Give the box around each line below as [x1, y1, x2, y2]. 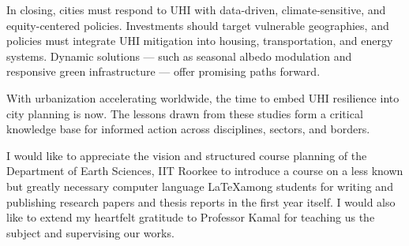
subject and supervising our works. [6, 224, 174, 240]
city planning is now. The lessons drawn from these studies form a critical [6, 105, 363, 121]
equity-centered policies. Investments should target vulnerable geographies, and [6, 17, 389, 33]
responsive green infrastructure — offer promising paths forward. [6, 63, 321, 80]
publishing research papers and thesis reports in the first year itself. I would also [6, 193, 396, 210]
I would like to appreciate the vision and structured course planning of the [6, 147, 367, 163]
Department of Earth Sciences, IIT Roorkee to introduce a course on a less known [6, 162, 403, 179]
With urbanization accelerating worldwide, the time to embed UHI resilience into [6, 89, 400, 106]
